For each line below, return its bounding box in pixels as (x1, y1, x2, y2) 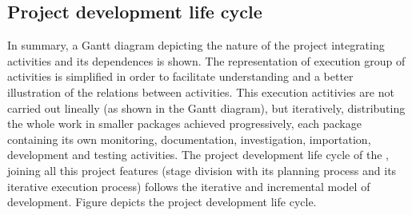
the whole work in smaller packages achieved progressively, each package (7, 115, 362, 132)
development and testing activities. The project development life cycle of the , (7, 146, 389, 163)
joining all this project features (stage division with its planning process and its (7, 161, 397, 178)
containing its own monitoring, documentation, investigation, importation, (7, 130, 371, 147)
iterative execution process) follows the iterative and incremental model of (7, 177, 370, 194)
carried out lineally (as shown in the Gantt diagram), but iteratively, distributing (7, 99, 406, 116)
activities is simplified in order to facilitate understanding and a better (7, 68, 354, 85)
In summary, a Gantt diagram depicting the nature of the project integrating (7, 37, 385, 54)
